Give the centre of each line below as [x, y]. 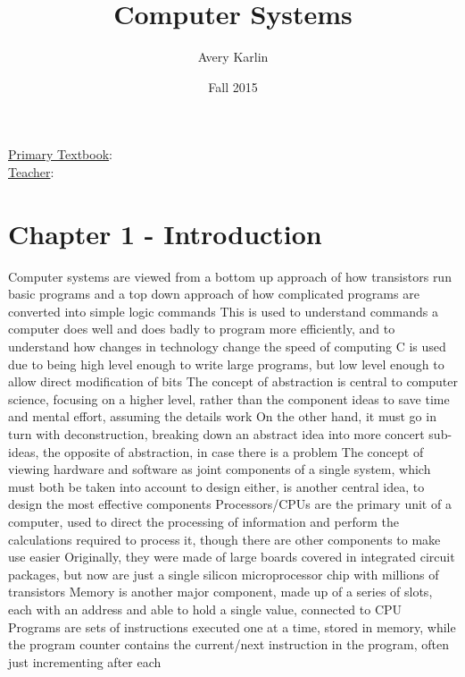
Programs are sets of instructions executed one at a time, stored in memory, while [232, 626]
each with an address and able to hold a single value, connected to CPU [205, 609]
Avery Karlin [233, 57]
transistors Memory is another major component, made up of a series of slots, [220, 592]
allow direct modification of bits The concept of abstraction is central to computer [233, 381]
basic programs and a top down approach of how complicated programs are [214, 294]
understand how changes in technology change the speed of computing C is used [227, 346]
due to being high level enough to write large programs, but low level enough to [226, 364]
